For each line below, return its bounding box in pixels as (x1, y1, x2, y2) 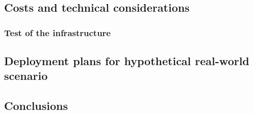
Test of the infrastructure (4, 26, 111, 39)
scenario (4, 68, 48, 83)
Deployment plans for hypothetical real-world (4, 53, 249, 69)
